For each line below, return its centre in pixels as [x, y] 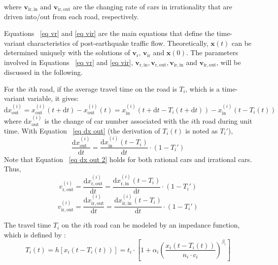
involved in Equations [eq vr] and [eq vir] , [69, 62]
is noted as [202, 130]
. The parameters [212, 52]
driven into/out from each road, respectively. [71, 17]
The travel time [28, 225]
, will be [229, 62]
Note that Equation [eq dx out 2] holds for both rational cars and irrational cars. [128, 159]
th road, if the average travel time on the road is [104, 88]
